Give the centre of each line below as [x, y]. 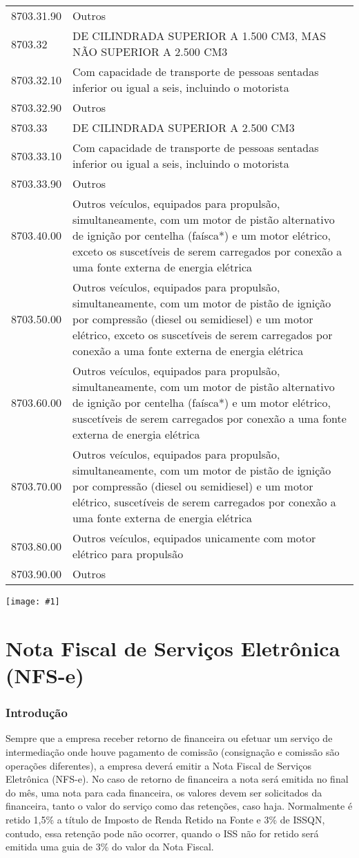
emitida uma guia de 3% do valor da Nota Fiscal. [110, 847]
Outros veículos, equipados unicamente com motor [194, 538]
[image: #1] [33, 602]
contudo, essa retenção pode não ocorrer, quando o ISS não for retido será [162, 833]
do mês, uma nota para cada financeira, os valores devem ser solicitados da [164, 792]
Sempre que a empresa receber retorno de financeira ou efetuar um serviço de [169, 738]
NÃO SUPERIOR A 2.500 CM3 [150, 51]
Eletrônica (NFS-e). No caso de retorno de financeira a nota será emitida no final [177, 779]
